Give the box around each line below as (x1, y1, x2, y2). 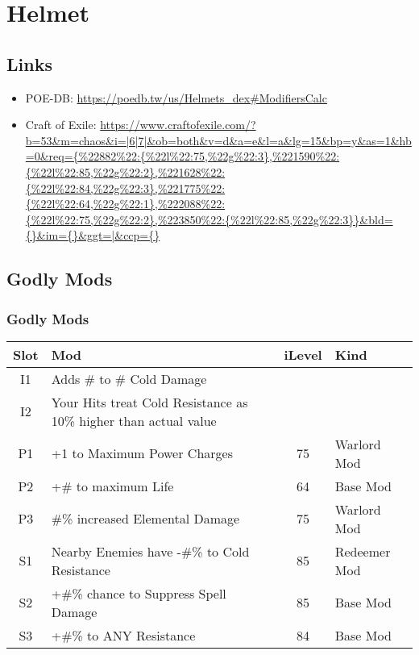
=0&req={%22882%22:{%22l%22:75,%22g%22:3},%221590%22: (25, 148, 340, 165)
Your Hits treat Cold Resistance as (51, 392, 248, 411)
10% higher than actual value (51, 411, 217, 430)
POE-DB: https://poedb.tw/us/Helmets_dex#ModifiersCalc (25, 89, 327, 106)
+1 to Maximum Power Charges (51, 444, 233, 463)
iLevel (284, 344, 322, 364)
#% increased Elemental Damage (51, 509, 240, 528)
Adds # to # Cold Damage (51, 369, 207, 388)
